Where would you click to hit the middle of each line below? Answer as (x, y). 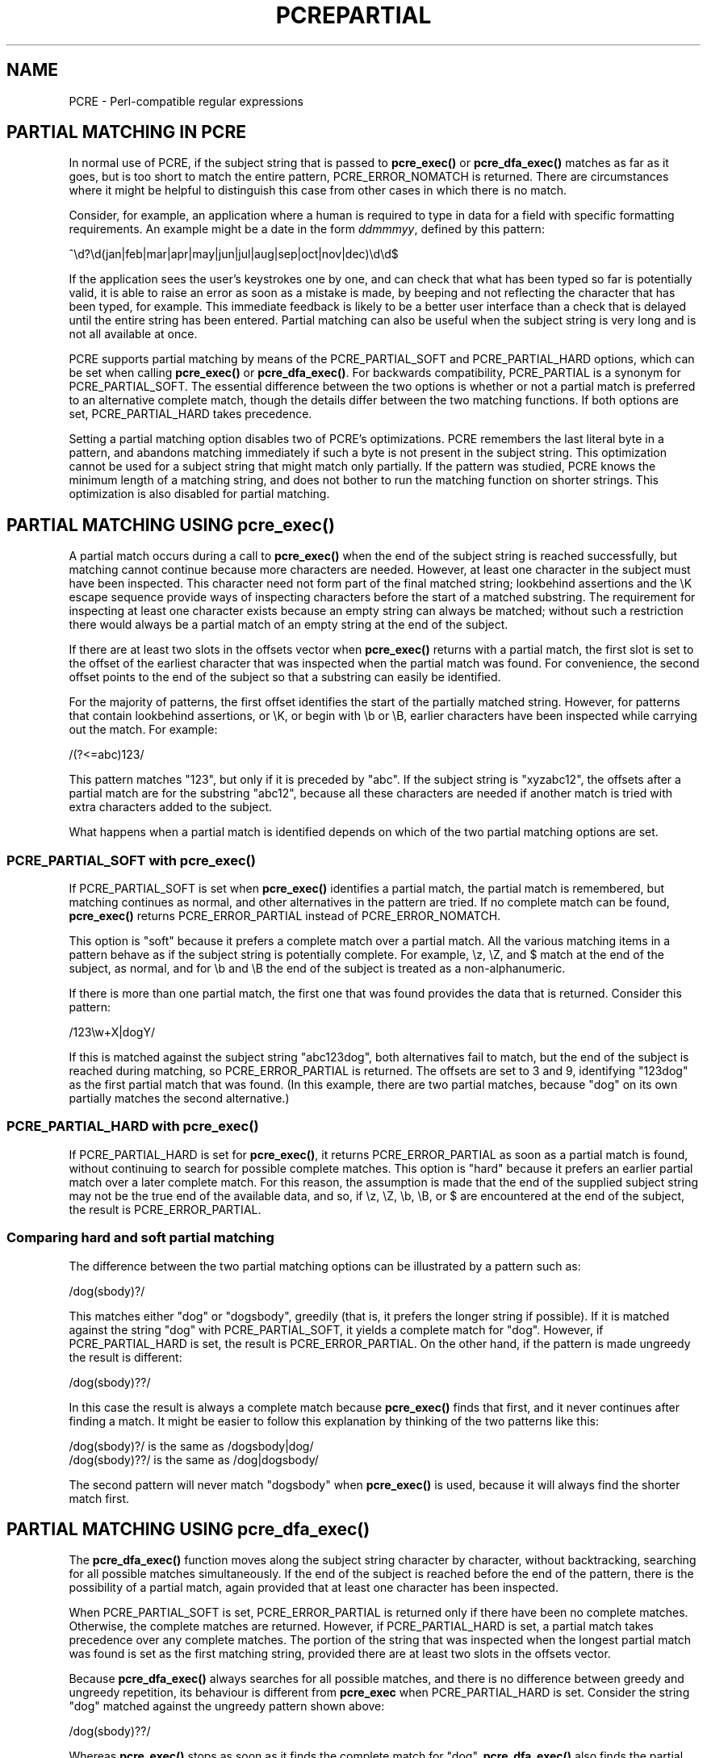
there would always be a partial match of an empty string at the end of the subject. (289, 625)
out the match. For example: (143, 730)
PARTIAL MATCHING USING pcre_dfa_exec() (188, 1529)
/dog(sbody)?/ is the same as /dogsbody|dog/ (191, 1446)
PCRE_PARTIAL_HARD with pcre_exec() (133, 1126)
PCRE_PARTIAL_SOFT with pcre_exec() (131, 860)
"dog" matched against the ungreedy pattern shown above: (227, 1706)
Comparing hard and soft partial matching (140, 1238)
